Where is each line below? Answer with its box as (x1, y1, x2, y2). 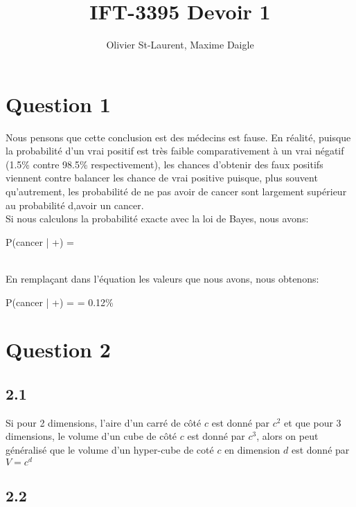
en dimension (224, 442, 281, 456)
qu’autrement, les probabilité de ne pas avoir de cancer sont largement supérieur (6, 184, 347, 199)
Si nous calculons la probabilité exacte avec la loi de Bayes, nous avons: (6, 211, 309, 226)
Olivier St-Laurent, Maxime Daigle (106, 37, 254, 52)
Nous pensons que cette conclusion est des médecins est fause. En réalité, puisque (6, 130, 351, 144)
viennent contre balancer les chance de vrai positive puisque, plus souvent (6, 170, 318, 185)
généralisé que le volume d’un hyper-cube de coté (6, 442, 214, 456)
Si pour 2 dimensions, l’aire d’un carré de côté (6, 415, 202, 429)
